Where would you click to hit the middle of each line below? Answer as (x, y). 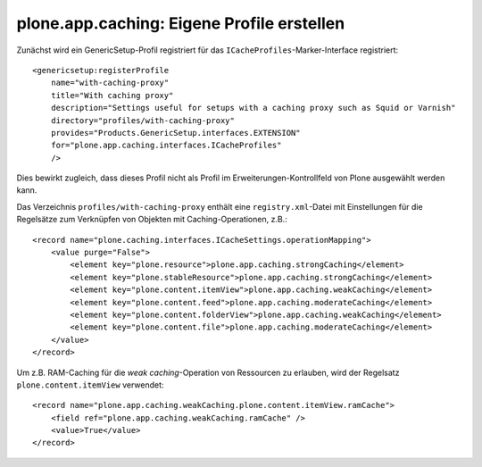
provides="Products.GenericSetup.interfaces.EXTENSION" (175, 133)
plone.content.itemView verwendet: (90, 385)
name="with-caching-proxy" (110, 83)
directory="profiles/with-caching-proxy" (143, 120)
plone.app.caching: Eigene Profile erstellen (181, 23)
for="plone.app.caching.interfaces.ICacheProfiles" (166, 146)
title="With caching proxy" (112, 95)
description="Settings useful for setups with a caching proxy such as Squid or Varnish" (253, 108)
